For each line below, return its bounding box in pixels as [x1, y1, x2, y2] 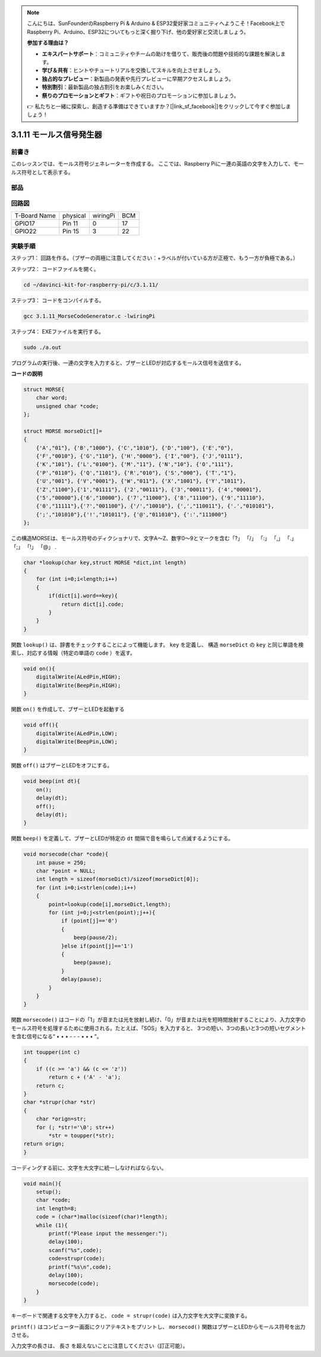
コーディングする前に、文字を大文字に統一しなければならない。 [11, 1164, 167, 1171]
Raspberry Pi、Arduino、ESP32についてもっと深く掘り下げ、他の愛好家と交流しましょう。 [27, 28, 249, 35]
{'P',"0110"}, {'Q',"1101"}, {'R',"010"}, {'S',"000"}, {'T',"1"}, [36, 469, 237, 476]
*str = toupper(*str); [48, 1132, 115, 1139]
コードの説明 [11, 370, 43, 377]
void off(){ [23, 721, 59, 729]
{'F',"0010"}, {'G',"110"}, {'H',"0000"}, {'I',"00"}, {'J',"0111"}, [36, 453, 243, 460]
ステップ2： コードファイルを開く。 [11, 265, 99, 272]
